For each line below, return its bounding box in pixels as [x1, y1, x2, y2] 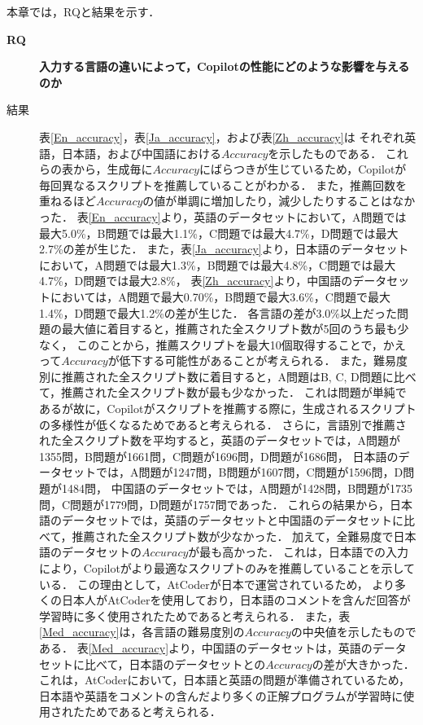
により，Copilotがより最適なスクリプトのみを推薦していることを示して [39, 560, 416, 576]
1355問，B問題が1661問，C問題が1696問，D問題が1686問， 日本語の [39, 447, 399, 464]
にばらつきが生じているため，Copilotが [198, 160, 407, 178]
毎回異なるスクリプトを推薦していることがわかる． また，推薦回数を [39, 176, 407, 193]
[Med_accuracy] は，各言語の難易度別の [39, 623, 245, 640]
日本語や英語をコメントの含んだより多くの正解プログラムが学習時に [39, 687, 403, 704]
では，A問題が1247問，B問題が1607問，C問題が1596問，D [95, 464, 403, 481]
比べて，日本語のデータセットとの [84, 655, 266, 672]
